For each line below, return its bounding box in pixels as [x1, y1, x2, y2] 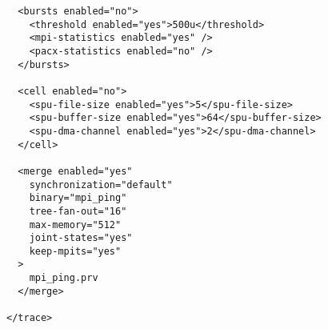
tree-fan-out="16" [29, 205, 127, 217]
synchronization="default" [29, 179, 173, 191]
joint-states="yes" [29, 232, 133, 244]
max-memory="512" [29, 219, 122, 231]
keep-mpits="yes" [29, 245, 122, 257]
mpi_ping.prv [29, 272, 98, 284]
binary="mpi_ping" [29, 192, 127, 204]
